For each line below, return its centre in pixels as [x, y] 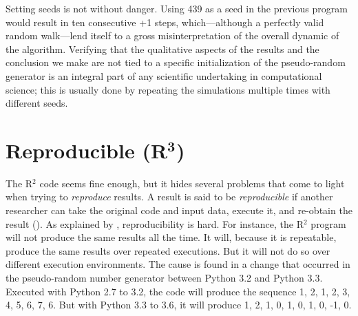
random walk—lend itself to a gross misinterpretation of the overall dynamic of [172, 35]
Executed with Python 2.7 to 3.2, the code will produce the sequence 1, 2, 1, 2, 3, [178, 291]
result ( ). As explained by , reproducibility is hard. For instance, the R [155, 223]
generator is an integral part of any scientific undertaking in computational [164, 75]
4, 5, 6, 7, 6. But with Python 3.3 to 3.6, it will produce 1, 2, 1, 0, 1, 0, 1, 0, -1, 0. [179, 305]
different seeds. [37, 103]
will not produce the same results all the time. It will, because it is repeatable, [171, 237]
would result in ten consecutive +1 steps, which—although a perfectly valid [165, 22]
